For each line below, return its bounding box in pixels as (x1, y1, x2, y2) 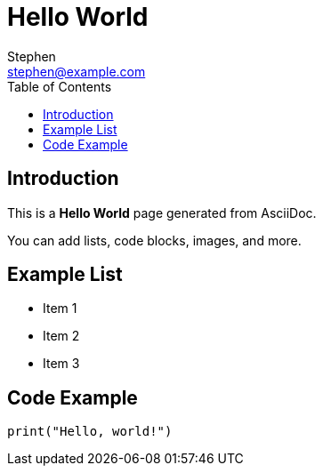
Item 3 (43, 356, 80, 372)
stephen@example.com (7, 63, 146, 79)
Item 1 (43, 301, 77, 317)
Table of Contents (7, 78, 112, 94)
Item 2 (43, 328, 80, 344)
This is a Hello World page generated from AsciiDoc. (7, 204, 317, 220)
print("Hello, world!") (7, 424, 173, 439)
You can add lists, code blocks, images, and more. (7, 232, 302, 248)
